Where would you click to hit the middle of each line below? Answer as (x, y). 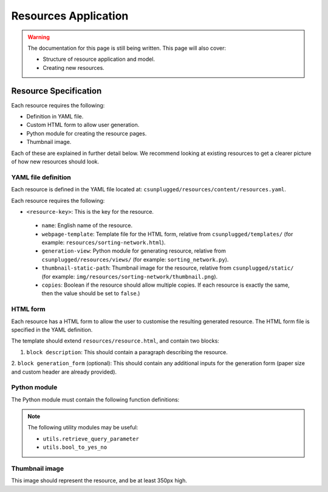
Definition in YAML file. (55, 117)
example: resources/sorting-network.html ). (104, 242)
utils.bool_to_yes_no (75, 447)
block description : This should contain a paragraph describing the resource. (127, 352)
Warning (39, 37)
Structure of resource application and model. (99, 59)
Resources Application (70, 16)
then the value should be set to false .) (91, 293)
